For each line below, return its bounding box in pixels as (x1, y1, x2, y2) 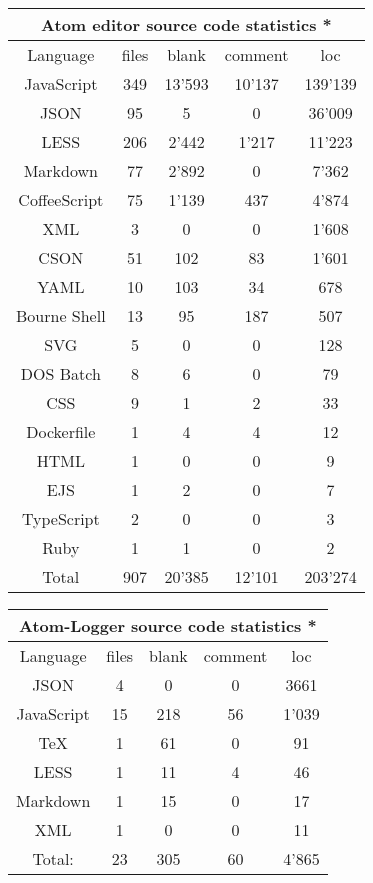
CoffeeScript (18, 188, 104, 211)
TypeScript (21, 507, 100, 530)
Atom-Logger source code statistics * (19, 614, 317, 637)
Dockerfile (26, 420, 96, 443)
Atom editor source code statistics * (41, 13, 332, 36)
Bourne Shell (16, 304, 106, 327)
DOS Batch (20, 362, 101, 385)
